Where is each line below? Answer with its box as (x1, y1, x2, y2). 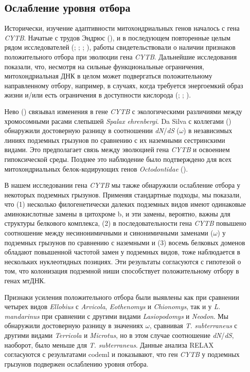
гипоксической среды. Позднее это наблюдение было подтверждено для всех (4, 154, 232, 164)
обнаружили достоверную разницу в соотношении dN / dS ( (4, 125, 179, 136)
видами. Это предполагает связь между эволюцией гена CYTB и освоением (4, 144, 230, 155)
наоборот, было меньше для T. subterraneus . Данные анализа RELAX (4, 339, 214, 350)
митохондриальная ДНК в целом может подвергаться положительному (4, 71, 213, 81)
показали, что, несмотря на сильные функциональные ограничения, (4, 61, 204, 71)
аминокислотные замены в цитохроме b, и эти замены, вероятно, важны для (4, 208, 231, 218)
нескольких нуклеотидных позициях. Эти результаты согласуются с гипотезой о (4, 256, 241, 266)
